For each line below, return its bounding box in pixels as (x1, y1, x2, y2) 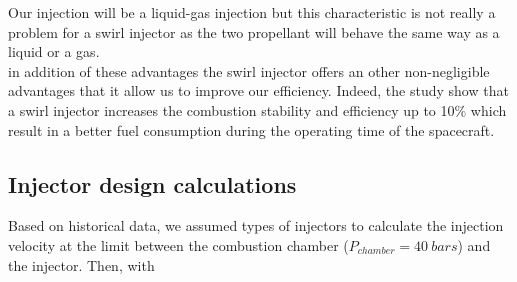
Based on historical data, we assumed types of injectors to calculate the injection (8, 215, 504, 236)
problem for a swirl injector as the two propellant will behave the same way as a (8, 21, 500, 42)
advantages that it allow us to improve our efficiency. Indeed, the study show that (8, 80, 509, 101)
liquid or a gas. (8, 41, 100, 62)
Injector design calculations (8, 168, 297, 199)
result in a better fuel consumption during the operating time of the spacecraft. (8, 119, 495, 140)
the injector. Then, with (8, 254, 155, 275)
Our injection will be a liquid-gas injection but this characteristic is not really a (8, 2, 496, 22)
